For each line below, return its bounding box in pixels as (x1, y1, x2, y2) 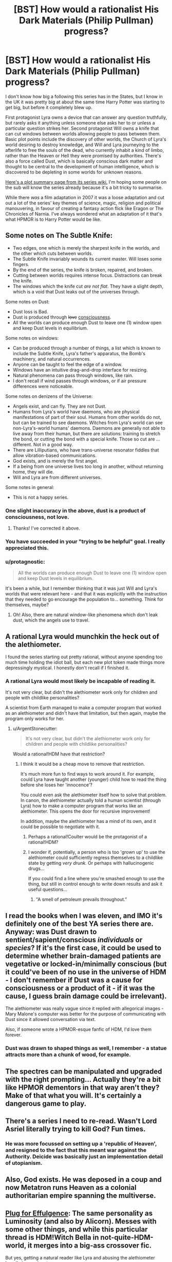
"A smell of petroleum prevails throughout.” (35, 897, 127, 903)
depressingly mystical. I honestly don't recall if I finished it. (5, 665, 130, 671)
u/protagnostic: (5, 558, 45, 565)
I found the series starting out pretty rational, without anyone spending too (5, 654, 163, 660)
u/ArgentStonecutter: (12, 726, 58, 732)
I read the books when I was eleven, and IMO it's (5, 911, 163, 920)
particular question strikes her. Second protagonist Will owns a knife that (5, 125, 159, 131)
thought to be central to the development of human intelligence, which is (5, 163, 159, 169)
